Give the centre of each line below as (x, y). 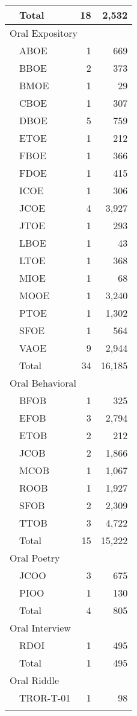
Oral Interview (40, 628)
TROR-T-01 (45, 698)
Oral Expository (44, 33)
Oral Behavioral (43, 383)
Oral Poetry (35, 558)
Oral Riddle (35, 680)
